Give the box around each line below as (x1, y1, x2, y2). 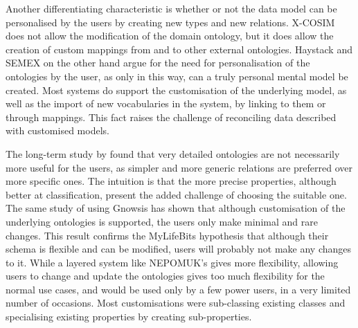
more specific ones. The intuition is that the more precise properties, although (6, 174, 337, 188)
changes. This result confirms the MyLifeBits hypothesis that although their (6, 228, 329, 242)
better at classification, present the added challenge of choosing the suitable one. (6, 187, 347, 201)
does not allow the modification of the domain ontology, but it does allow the (6, 28, 334, 43)
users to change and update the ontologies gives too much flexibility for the (6, 268, 325, 283)
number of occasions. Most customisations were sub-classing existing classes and (6, 295, 346, 310)
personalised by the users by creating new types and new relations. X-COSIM (6, 15, 335, 29)
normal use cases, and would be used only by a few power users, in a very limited (6, 282, 351, 296)
